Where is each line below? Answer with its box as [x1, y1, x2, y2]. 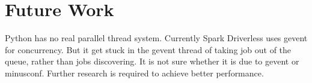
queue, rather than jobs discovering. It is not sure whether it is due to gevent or [5, 55, 299, 67]
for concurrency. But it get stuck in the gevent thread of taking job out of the [5, 43, 292, 56]
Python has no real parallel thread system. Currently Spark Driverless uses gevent [5, 32, 308, 44]
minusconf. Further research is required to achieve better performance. [5, 66, 264, 79]
